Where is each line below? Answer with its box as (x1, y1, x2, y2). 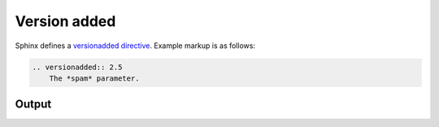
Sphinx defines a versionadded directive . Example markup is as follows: (15, 41, 256, 50)
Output (15, 98, 52, 112)
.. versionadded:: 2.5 (32, 62, 123, 72)
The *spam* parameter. (49, 73, 140, 83)
